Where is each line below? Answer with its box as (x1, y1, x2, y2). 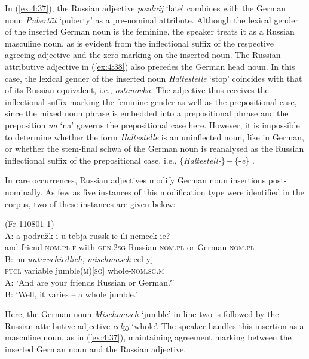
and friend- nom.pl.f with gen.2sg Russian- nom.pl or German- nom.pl (5, 241, 255, 253)
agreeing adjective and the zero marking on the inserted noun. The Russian (5, 48, 281, 61)
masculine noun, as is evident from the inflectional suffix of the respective (5, 36, 274, 49)
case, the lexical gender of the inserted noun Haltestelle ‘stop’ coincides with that (5, 72, 302, 84)
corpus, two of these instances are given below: (5, 197, 176, 210)
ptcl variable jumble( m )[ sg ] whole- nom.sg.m (5, 264, 164, 277)
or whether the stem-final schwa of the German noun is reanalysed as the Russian (5, 142, 304, 155)
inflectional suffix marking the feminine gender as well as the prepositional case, (5, 95, 297, 108)
